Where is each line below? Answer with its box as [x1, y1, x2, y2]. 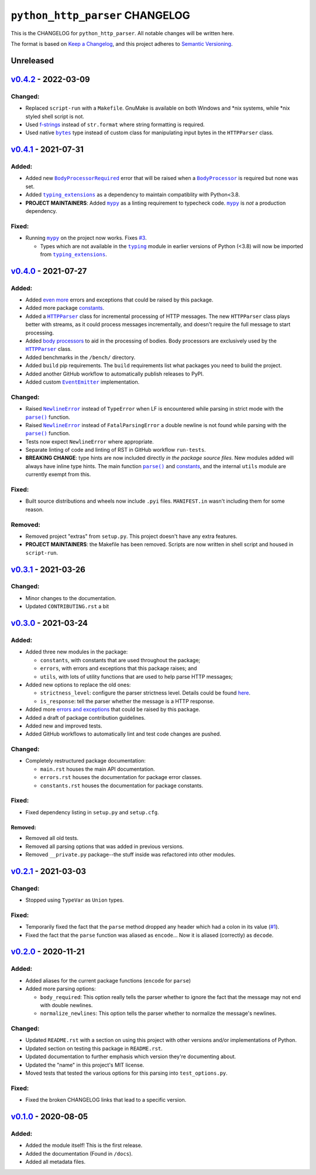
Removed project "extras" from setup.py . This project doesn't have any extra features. [25, 533, 238, 540]
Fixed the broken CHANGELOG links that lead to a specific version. [25, 1096, 187, 1103]
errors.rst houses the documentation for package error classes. [40, 774, 202, 781]
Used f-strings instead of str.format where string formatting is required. [25, 121, 205, 128]
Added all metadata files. [25, 1159, 86, 1166]
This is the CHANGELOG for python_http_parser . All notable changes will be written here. [11, 29, 234, 36]
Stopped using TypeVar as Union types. [25, 896, 124, 903]
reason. [25, 506, 44, 513]
